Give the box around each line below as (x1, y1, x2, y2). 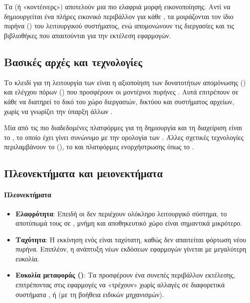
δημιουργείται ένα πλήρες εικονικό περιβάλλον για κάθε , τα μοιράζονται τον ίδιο (4, 11, 234, 21)
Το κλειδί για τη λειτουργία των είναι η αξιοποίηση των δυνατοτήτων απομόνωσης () (4, 77, 246, 87)
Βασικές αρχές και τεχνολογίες (4, 54, 143, 69)
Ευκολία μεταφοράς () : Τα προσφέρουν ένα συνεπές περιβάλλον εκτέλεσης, (15, 270, 235, 280)
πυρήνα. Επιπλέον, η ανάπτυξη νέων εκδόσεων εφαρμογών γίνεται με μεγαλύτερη (15, 244, 247, 254)
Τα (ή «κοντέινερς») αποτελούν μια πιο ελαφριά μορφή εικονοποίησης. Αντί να (4, 1, 230, 12)
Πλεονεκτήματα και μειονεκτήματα (4, 165, 163, 181)
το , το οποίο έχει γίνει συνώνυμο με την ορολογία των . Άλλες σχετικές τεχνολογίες (4, 132, 244, 142)
